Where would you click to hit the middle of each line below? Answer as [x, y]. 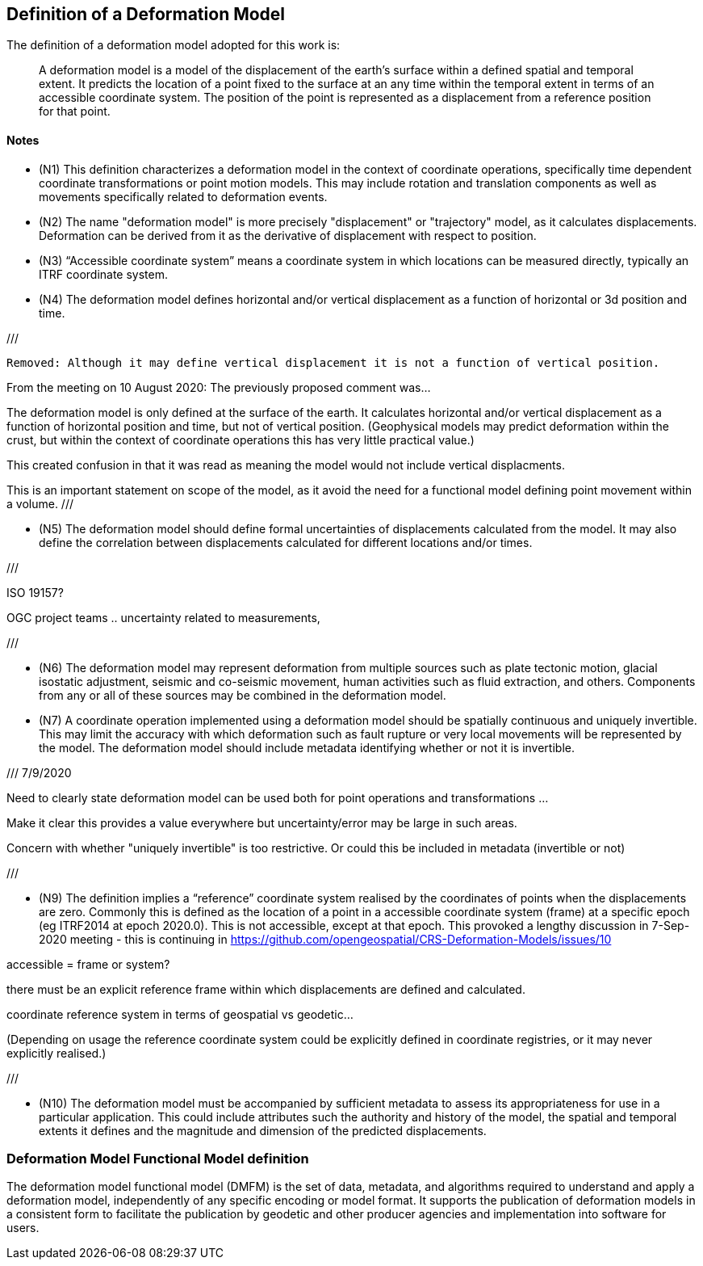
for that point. [75, 111]
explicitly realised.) [56, 1053]
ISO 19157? [35, 592]
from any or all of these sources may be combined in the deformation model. [243, 695]
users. [23, 1228]
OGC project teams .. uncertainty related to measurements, [163, 617]
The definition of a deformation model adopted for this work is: [174, 45]
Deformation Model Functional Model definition [158, 1159]
